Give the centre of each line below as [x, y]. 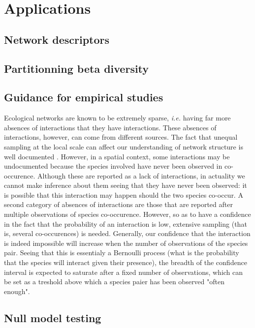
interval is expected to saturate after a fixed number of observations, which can [124, 272]
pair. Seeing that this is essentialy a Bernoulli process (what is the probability [122, 253]
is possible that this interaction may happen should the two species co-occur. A [124, 194]
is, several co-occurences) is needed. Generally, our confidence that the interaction [127, 233]
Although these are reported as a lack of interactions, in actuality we [141, 175]
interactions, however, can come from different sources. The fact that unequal [121, 137]
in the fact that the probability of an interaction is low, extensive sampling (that [126, 224]
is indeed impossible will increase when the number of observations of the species [126, 243]
